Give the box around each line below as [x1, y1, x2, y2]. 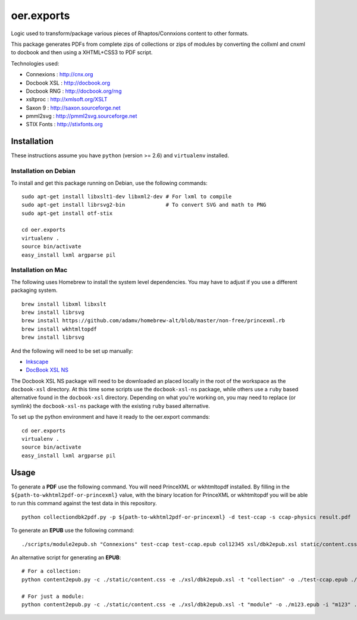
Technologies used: [11, 60, 59, 67]
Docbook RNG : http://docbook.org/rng [26, 87, 122, 95]
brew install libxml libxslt [21, 301, 107, 307]
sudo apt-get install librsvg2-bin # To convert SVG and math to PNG [21, 201, 267, 208]
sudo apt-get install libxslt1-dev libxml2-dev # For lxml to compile [21, 193, 232, 200]
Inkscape [26, 358, 49, 365]
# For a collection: [21, 568, 82, 575]
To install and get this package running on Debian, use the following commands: [11, 179, 208, 186]
